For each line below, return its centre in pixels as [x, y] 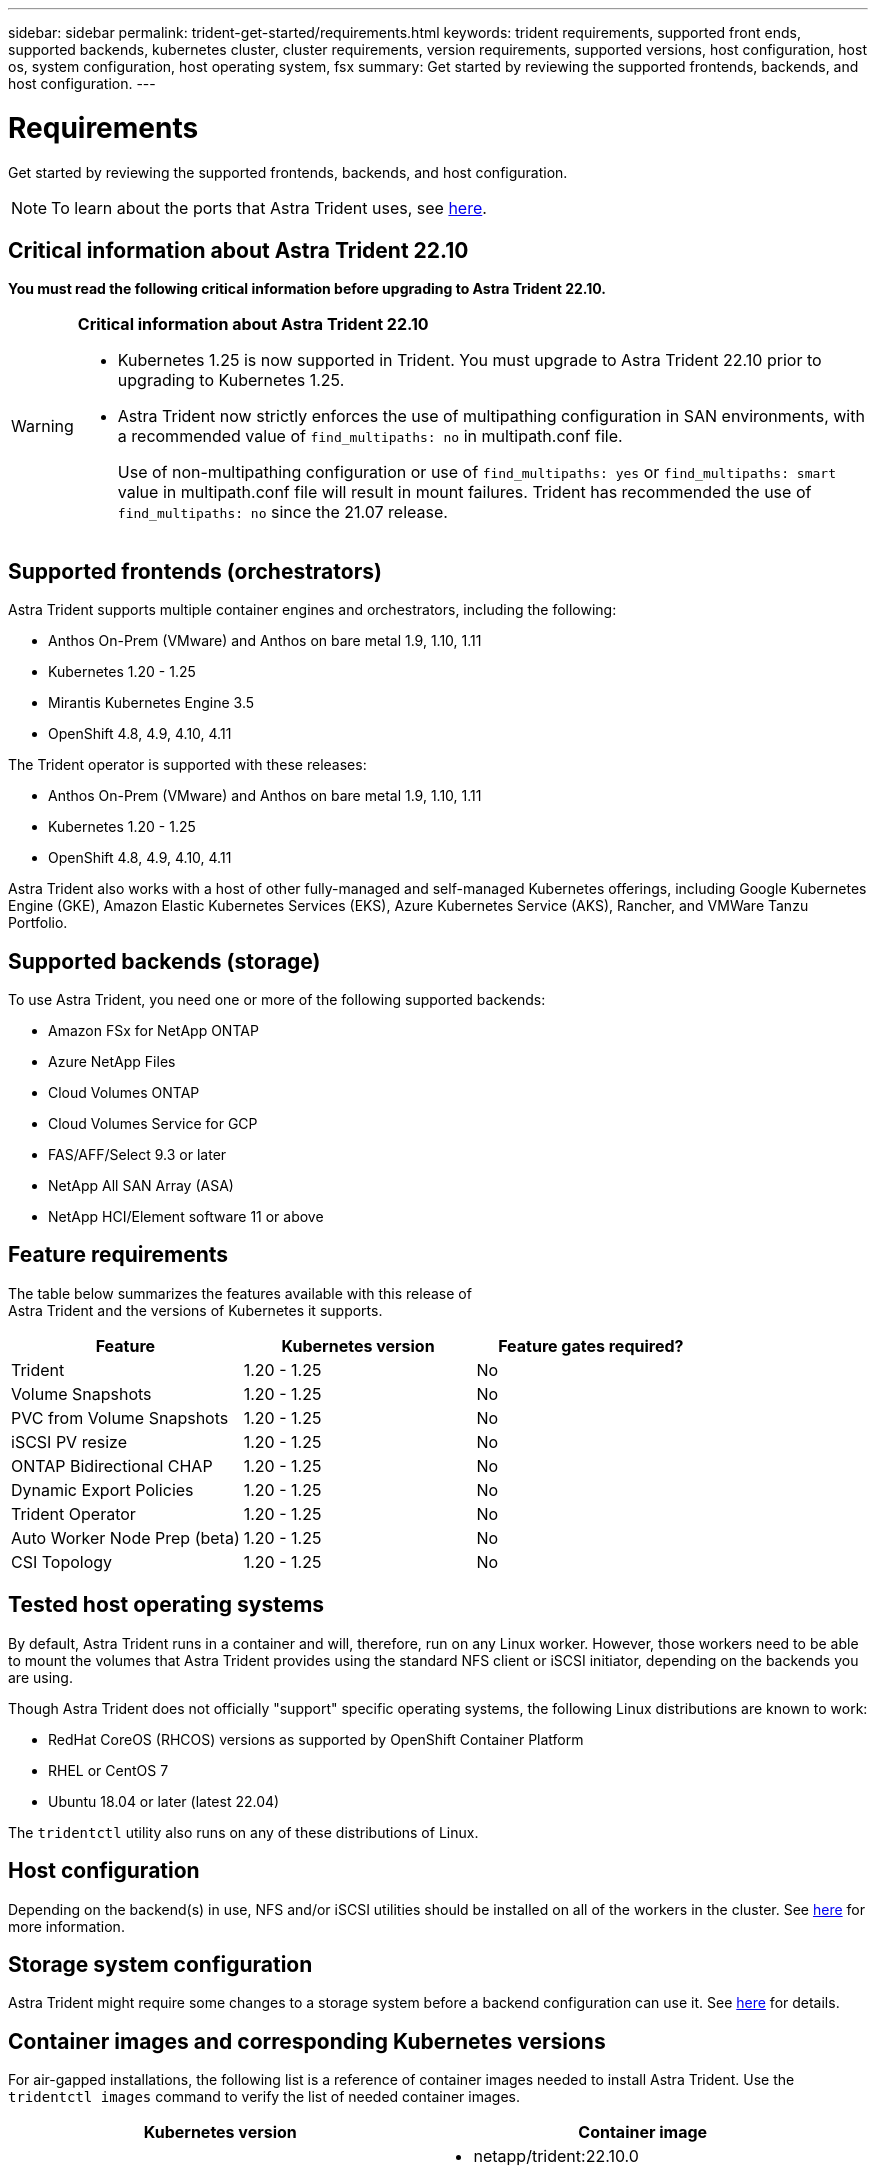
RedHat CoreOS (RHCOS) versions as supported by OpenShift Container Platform [316, 1739]
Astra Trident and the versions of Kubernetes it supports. [195, 1310]
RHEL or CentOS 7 [108, 1770]
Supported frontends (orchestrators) [195, 571]
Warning [42, 426]
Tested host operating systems [166, 1605]
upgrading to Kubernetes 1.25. [231, 380]
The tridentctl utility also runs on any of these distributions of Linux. [243, 1832]
